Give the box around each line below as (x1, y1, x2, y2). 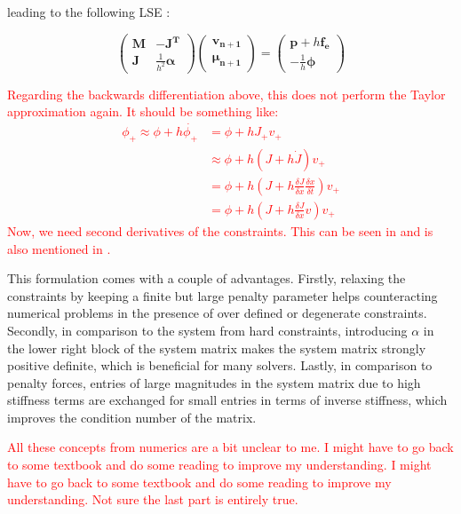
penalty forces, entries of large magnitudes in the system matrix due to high (7, 373, 421, 391)
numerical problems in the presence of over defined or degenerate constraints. (7, 304, 427, 322)
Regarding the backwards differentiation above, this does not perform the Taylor (7, 84, 446, 103)
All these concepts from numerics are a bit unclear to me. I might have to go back (7, 438, 454, 456)
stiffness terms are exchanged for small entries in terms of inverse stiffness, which (7, 391, 448, 409)
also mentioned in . (7, 239, 111, 257)
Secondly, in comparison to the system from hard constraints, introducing (7, 320, 408, 339)
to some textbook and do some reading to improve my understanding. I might (7, 455, 432, 474)
